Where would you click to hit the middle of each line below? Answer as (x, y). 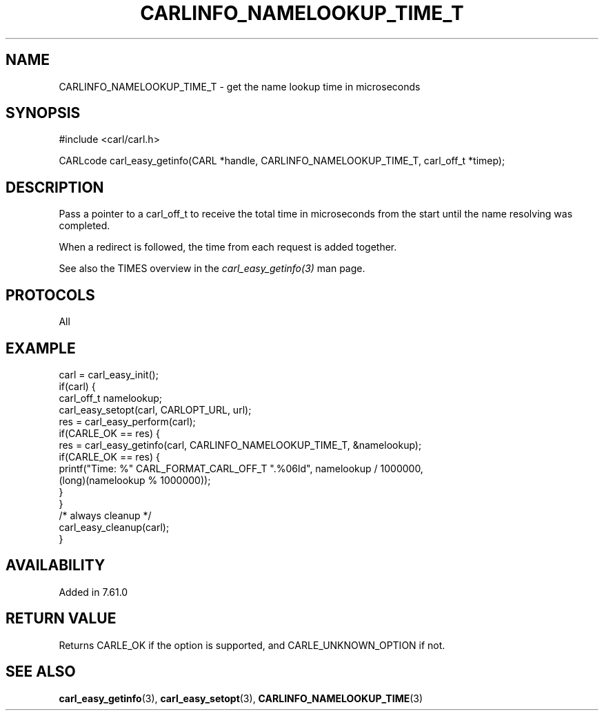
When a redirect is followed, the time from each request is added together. (228, 247)
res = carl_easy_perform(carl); (127, 421)
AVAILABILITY (56, 565)
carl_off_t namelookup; (111, 398)
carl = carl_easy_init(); (109, 374)
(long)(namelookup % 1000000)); (135, 480)
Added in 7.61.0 (93, 592)
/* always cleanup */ (105, 515)
